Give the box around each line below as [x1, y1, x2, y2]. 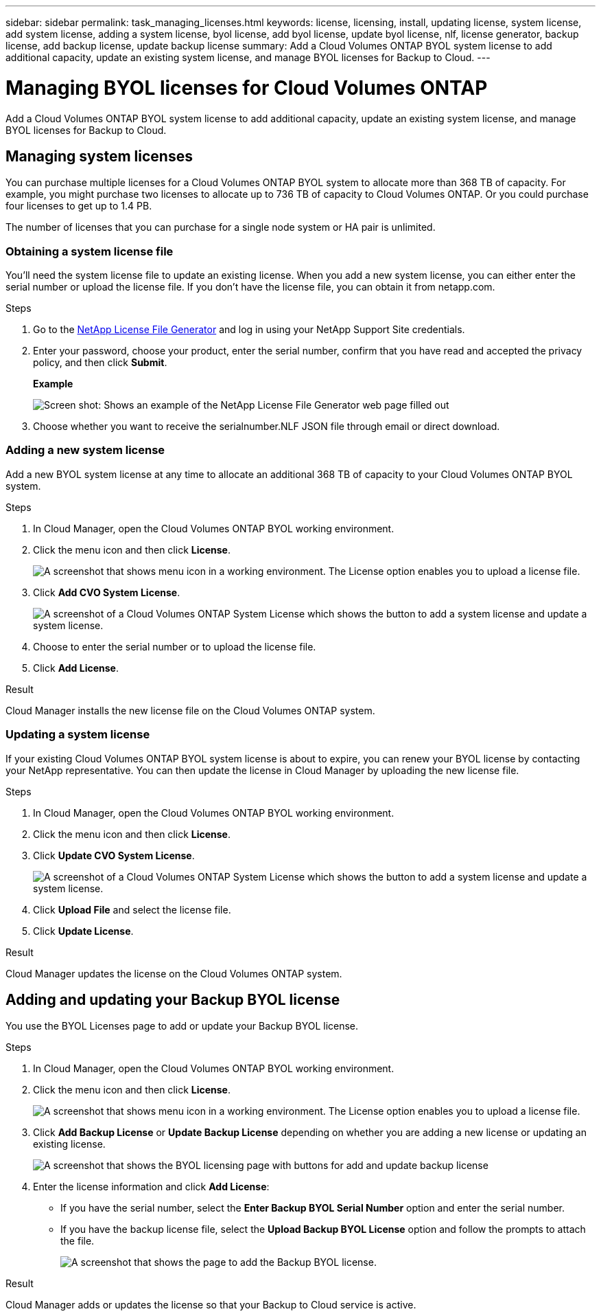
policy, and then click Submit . [33, 356, 167, 369]
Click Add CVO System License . [33, 586, 180, 598]
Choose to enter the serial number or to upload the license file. [33, 640, 316, 653]
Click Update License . [33, 924, 134, 937]
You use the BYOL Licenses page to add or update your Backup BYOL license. [5, 1020, 359, 1032]
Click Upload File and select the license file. [33, 903, 231, 916]
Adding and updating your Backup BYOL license [5, 991, 340, 1009]
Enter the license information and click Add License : [33, 1181, 270, 1193]
